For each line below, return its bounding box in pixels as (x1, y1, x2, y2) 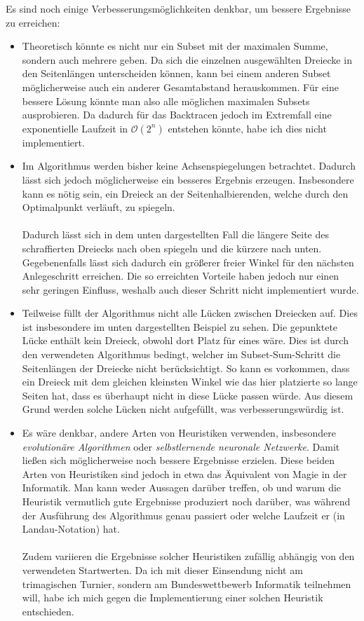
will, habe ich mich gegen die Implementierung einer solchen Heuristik (22, 590, 323, 605)
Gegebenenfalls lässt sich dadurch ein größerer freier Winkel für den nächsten (22, 254, 354, 269)
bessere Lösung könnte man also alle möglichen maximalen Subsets (22, 93, 310, 108)
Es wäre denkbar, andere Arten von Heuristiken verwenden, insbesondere (22, 425, 337, 440)
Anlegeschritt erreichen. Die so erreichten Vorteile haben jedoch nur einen (22, 268, 339, 283)
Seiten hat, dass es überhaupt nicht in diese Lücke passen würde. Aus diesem (22, 388, 353, 402)
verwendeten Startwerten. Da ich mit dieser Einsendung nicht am (22, 562, 303, 577)
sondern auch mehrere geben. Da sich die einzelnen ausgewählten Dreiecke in (22, 52, 352, 67)
